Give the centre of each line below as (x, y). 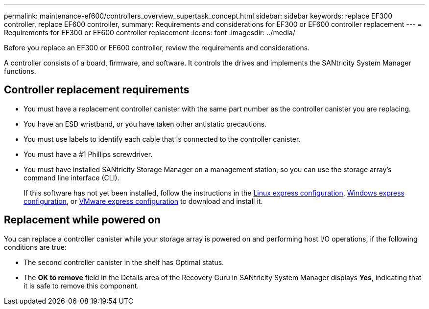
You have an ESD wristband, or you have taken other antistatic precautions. (145, 124)
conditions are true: (35, 247)
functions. (20, 71)
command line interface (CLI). (71, 177)
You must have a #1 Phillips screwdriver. (88, 154)
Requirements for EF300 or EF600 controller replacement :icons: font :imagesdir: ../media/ (150, 33)
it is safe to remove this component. (81, 286)
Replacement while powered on (82, 220)
